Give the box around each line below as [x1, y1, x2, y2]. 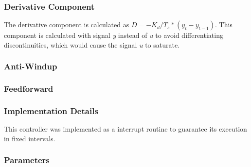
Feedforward [4, 83, 54, 95]
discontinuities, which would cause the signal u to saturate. [4, 39, 180, 50]
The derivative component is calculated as [4, 19, 129, 30]
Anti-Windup [4, 60, 57, 72]
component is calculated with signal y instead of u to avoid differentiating [4, 30, 223, 40]
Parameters [4, 154, 50, 166]
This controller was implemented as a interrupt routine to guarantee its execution [4, 124, 247, 134]
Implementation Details [4, 105, 98, 117]
